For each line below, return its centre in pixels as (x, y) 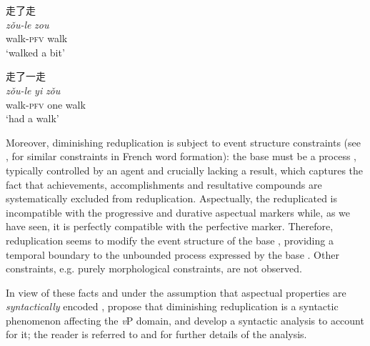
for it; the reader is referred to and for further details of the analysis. (156, 334)
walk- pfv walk (37, 38)
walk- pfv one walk (46, 104)
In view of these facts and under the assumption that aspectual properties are (176, 292)
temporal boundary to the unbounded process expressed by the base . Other (172, 254)
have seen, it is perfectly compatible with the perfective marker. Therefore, (170, 226)
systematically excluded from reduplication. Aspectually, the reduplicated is (172, 198)
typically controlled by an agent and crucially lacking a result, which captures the (185, 170)
